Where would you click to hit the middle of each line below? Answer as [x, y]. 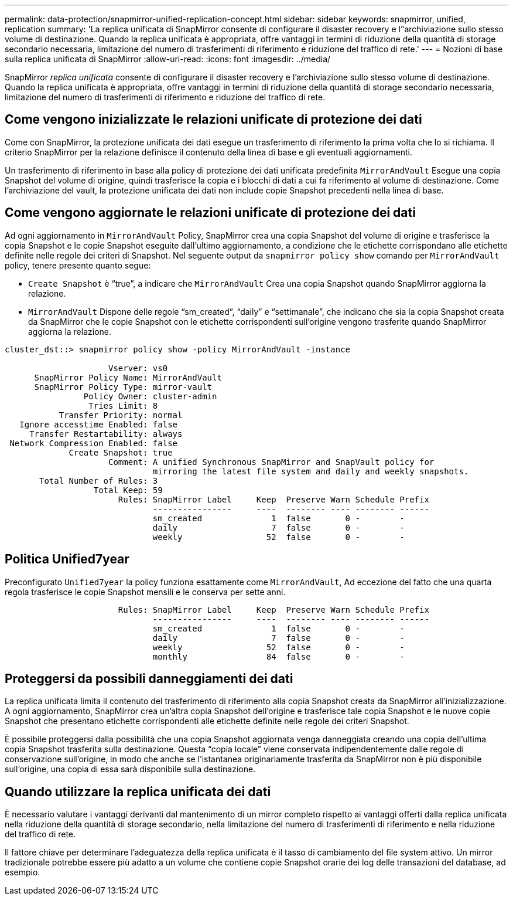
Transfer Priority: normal [121, 415]
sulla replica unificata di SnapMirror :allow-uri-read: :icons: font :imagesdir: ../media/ [168, 59]
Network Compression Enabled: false [94, 443]
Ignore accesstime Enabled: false [99, 424]
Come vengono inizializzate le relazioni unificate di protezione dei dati [213, 120]
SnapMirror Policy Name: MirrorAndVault [128, 377]
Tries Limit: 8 [123, 405]
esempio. [23, 872]
